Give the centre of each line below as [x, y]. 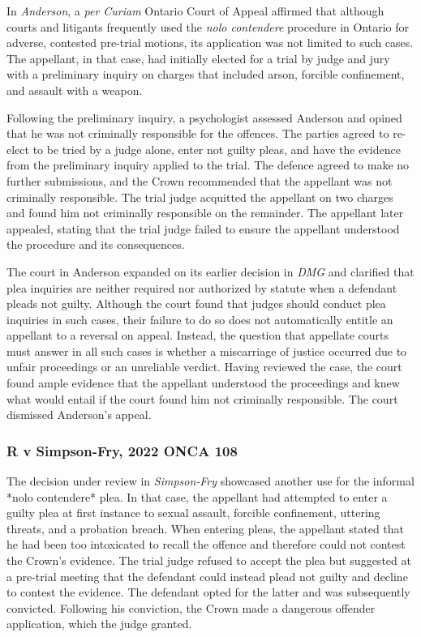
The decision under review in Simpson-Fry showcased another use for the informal [210, 481]
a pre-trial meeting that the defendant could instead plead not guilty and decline [207, 576]
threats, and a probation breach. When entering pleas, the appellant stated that [206, 528]
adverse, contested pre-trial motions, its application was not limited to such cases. [210, 43]
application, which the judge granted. [99, 624]
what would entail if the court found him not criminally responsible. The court [202, 398]
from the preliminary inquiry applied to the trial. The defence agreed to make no [208, 165]
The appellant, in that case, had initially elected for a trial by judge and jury [198, 58]
